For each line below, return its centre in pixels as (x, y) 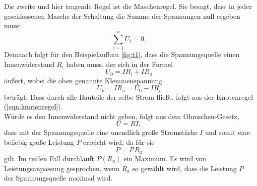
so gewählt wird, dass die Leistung (184, 168)
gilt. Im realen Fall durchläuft (49, 158)
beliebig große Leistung (39, 142)
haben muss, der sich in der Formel (120, 64)
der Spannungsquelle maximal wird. (58, 178)
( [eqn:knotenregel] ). (33, 106)
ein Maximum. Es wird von (165, 158)
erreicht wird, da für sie (119, 142)
